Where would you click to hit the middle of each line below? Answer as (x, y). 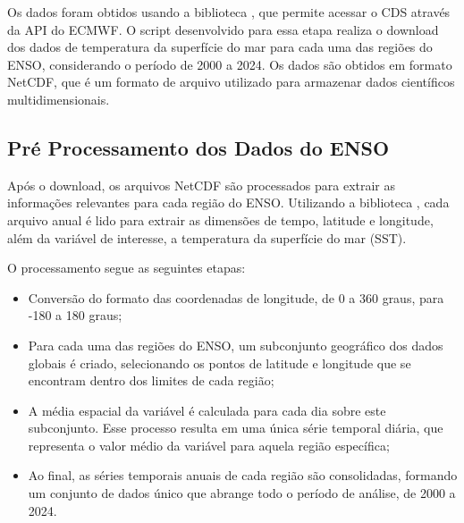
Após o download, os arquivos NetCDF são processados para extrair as (202, 185)
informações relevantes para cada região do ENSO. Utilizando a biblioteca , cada (228, 202)
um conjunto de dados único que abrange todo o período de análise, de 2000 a (242, 493)
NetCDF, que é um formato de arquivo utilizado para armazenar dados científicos (231, 82)
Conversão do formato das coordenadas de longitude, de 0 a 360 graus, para (236, 297)
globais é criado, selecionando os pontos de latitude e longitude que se (219, 363)
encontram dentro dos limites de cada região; (151, 380)
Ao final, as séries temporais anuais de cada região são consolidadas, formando (243, 475)
